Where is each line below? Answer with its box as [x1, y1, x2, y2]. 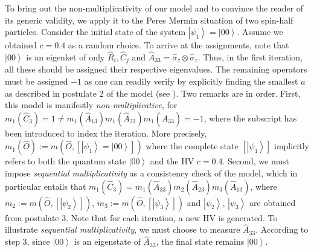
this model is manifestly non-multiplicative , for [5, 99, 178, 111]
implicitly [274, 140, 309, 152]
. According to [255, 223, 309, 236]
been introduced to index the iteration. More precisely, [5, 126, 207, 139]
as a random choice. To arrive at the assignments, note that [68, 39, 289, 51]
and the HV [150, 155, 194, 167]
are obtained [249, 196, 296, 208]
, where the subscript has [203, 111, 297, 124]
